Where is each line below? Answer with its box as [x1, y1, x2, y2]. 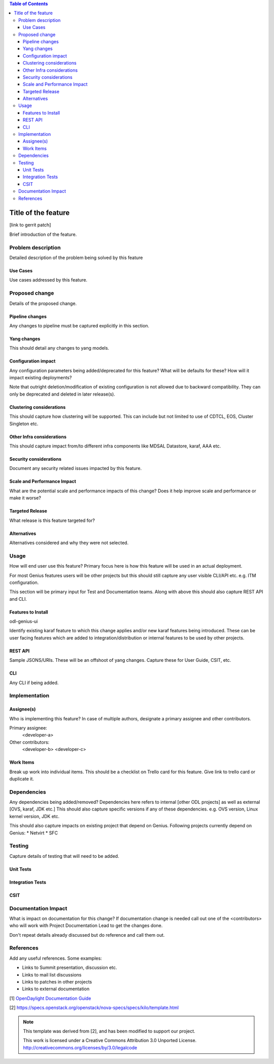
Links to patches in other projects [22, 979, 92, 985]
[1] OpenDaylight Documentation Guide [9, 995, 91, 1001]
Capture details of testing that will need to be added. [9, 853, 119, 859]
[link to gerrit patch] [9, 222, 51, 228]
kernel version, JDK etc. [9, 813, 60, 819]
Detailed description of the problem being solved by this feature [9, 255, 143, 261]
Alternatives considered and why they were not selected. [9, 540, 129, 546]
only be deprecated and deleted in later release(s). [9, 391, 115, 397]
